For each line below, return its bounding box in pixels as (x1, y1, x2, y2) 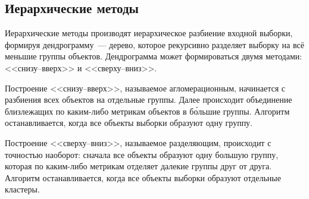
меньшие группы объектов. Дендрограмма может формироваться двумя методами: (5, 50, 302, 62)
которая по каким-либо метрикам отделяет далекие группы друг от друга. (5, 160, 272, 172)
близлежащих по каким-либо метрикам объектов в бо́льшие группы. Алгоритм (5, 105, 290, 117)
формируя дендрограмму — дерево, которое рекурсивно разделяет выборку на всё (5, 38, 304, 50)
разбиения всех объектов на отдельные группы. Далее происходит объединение (5, 93, 292, 106)
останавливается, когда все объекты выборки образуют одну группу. (5, 116, 253, 129)
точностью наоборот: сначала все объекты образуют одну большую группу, (5, 148, 279, 160)
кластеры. (5, 183, 40, 195)
